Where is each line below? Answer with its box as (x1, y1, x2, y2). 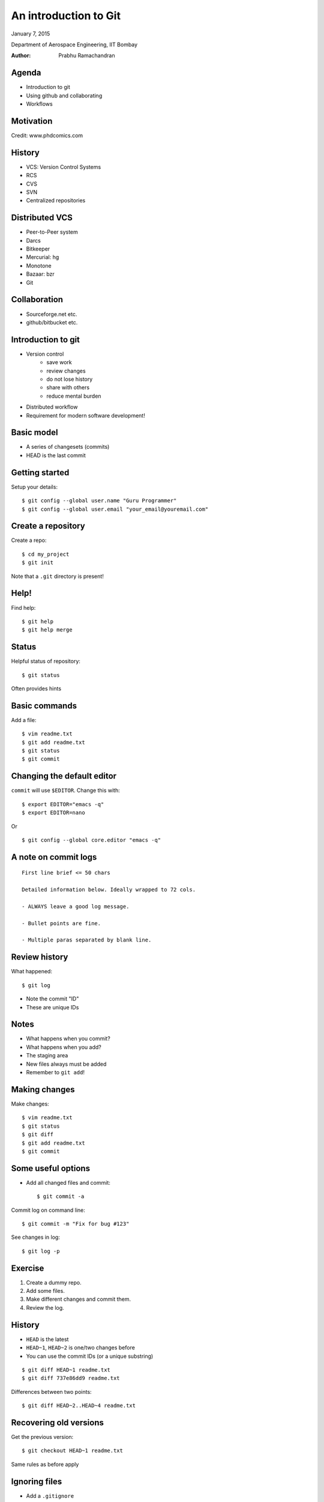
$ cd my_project (22, 550, 70, 558)
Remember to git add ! (26, 1069, 85, 1076)
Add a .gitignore (26, 1492, 74, 1499)
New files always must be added (26, 1060, 107, 1068)
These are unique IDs (26, 1003, 79, 1011)
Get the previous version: (11, 1433, 74, 1440)
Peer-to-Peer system (26, 228, 78, 236)
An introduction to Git (11, 9, 121, 22)
